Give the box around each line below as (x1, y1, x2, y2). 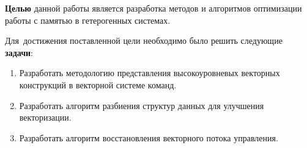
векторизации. (19, 111, 72, 124)
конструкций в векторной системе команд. (19, 78, 177, 91)
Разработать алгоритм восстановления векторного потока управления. (19, 131, 278, 144)
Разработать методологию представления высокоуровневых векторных (19, 66, 280, 79)
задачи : (5, 46, 34, 58)
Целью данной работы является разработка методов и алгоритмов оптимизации (5, 2, 302, 14)
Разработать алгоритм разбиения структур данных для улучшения (19, 99, 264, 111)
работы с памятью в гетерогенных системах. (5, 13, 171, 26)
